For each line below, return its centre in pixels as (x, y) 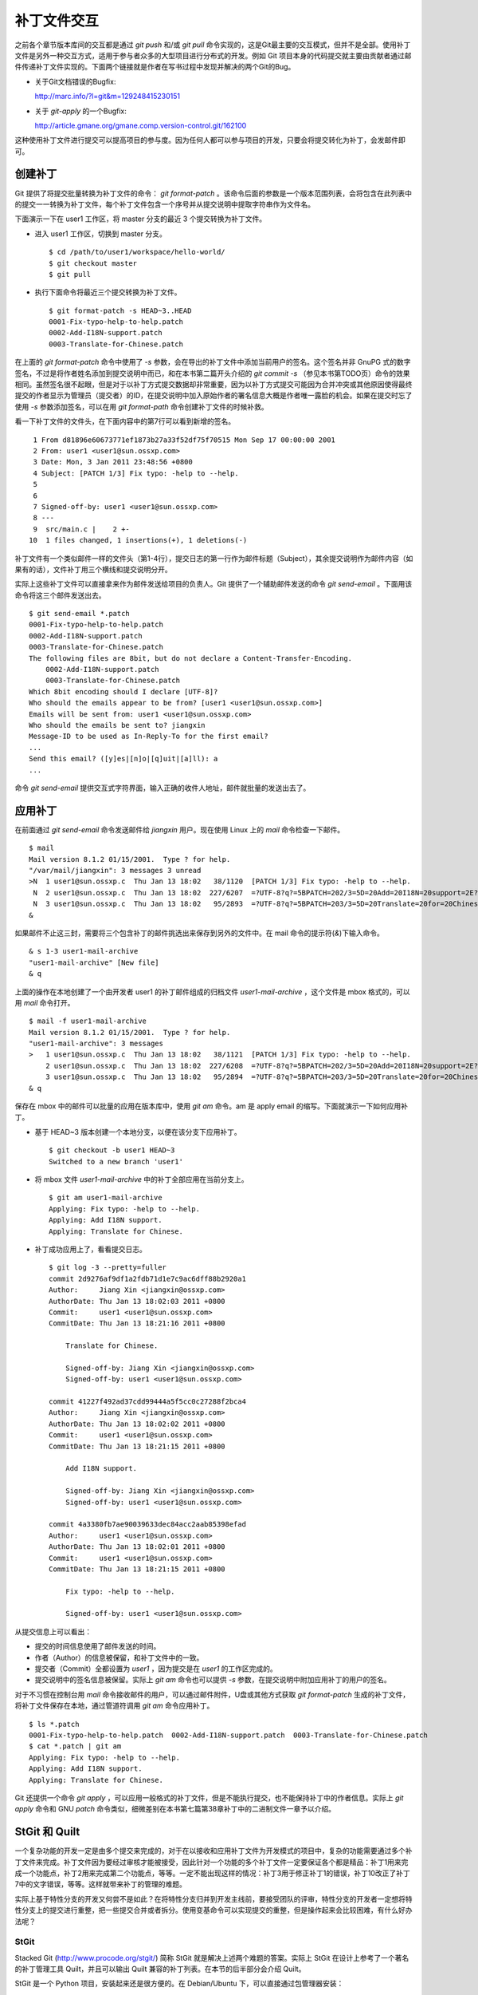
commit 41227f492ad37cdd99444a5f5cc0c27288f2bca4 (148, 1402)
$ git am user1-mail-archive (106, 1198)
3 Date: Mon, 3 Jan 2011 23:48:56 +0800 (113, 462)
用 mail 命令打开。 (45, 1002)
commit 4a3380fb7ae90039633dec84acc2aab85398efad (148, 1525)
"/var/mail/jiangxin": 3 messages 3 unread (115, 871)
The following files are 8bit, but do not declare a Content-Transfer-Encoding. (191, 658)
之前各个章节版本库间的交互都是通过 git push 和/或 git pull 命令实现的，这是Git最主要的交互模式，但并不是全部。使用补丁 (213, 45)
